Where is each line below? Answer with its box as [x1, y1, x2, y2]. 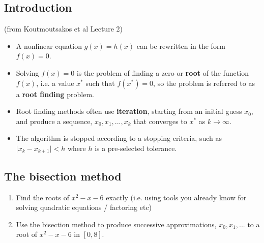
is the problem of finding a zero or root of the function [76, 67, 249, 78]
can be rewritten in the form [136, 40, 226, 51]
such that [85, 77, 115, 88]
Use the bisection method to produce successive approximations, [16, 219, 217, 229]
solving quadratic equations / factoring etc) [16, 202, 152, 212]
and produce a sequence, [16, 115, 93, 126]
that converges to [133, 115, 187, 126]
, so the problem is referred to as [153, 77, 255, 88]
